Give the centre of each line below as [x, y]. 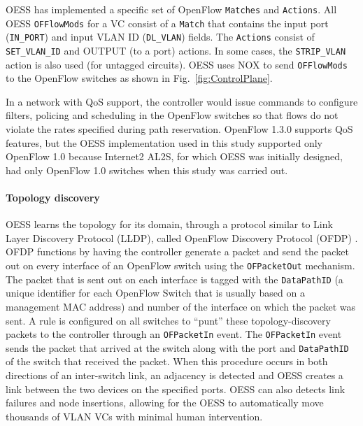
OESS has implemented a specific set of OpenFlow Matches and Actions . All [171, 9]
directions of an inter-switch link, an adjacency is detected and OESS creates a [175, 375]
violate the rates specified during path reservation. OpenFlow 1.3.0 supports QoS [179, 129]
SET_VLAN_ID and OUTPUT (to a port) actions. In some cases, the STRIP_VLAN [176, 50]
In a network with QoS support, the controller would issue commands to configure [182, 101]
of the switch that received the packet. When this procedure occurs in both [167, 361]
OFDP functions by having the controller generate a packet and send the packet [177, 251]
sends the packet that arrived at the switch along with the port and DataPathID [177, 347]
